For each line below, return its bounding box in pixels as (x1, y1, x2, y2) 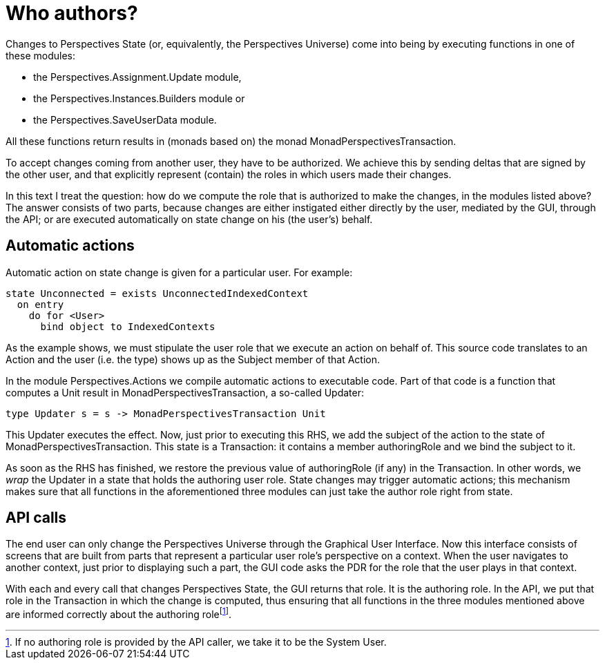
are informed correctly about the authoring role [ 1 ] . (6, 606, 232, 621)
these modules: (6, 49, 75, 61)
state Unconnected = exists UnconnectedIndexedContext (6, 287, 309, 299)
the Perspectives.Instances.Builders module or (33, 92, 245, 104)
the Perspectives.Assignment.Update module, (33, 70, 242, 83)
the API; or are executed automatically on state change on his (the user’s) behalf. (6, 213, 373, 225)
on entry (17, 298, 64, 310)
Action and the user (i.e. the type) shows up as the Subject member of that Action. (6, 353, 380, 365)
